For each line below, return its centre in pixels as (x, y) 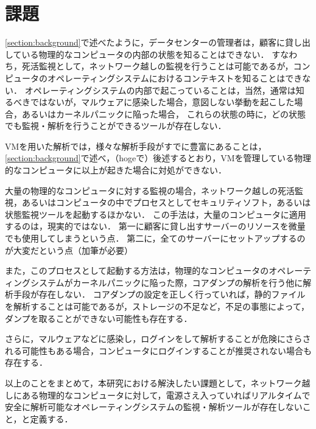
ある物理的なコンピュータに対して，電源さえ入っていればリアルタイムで (166, 395)
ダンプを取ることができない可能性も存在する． (99, 318)
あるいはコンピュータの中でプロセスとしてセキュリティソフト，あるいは (166, 202)
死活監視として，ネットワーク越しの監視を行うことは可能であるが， (157, 66)
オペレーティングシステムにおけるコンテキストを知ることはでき (175, 78)
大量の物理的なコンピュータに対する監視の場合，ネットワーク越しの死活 (150, 190)
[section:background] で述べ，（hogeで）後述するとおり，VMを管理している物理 (158, 158)
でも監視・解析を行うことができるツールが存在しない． (116, 126)
